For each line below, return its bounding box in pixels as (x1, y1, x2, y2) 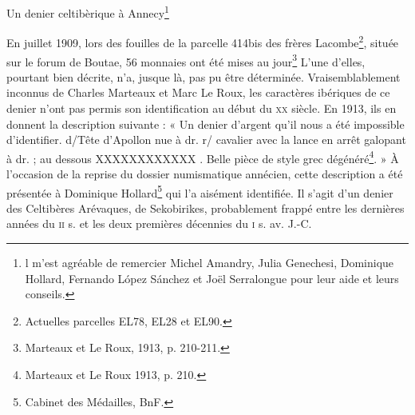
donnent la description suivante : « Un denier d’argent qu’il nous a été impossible (6, 115, 405, 132)
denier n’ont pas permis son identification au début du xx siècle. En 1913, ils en (6, 99, 397, 116)
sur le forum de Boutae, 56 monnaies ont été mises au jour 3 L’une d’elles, (6, 50, 366, 70)
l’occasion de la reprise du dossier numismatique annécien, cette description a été (6, 165, 403, 182)
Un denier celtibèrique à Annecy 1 (6, 2, 169, 21)
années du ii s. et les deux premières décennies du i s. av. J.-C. (6, 215, 312, 232)
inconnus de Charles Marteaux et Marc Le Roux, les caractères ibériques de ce (6, 84, 390, 101)
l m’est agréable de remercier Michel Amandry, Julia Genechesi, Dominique (25, 254, 394, 270)
